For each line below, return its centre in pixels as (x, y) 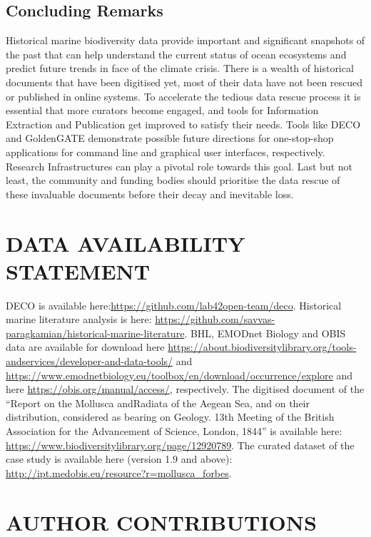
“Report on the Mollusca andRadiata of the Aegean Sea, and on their (158, 403)
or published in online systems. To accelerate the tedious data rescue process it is (183, 96)
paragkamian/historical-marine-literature (95, 333)
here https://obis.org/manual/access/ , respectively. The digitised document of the (185, 389)
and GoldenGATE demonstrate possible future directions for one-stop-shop (170, 138)
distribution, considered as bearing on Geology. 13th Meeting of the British (170, 417)
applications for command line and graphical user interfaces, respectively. (166, 152)
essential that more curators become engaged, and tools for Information (162, 110)
